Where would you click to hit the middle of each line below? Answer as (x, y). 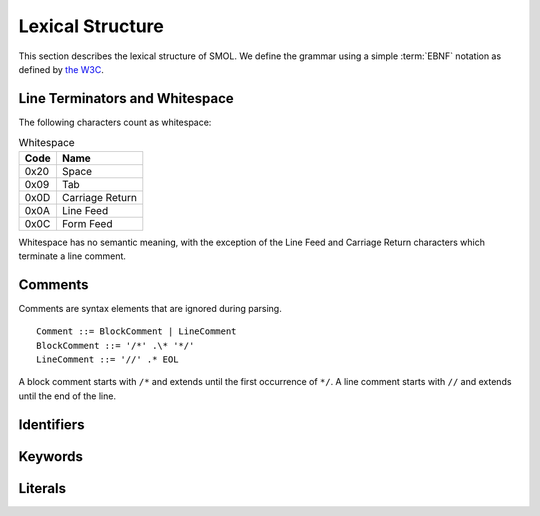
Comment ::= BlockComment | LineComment (136, 331)
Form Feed (87, 223)
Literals (42, 488)
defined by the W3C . (61, 69)
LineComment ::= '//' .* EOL (107, 359)
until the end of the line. (67, 396)
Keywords (51, 456)
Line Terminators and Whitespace (126, 98)
